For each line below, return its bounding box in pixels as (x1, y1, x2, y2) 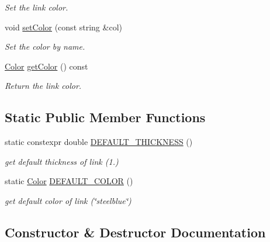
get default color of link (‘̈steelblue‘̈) (5, 194, 131, 206)
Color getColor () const (5, 60, 88, 72)
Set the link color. (5, 1, 68, 13)
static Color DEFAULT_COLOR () (5, 175, 133, 187)
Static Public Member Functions (5, 108, 206, 126)
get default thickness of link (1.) (5, 155, 119, 167)
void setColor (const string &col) (5, 20, 122, 33)
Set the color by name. (5, 40, 85, 53)
